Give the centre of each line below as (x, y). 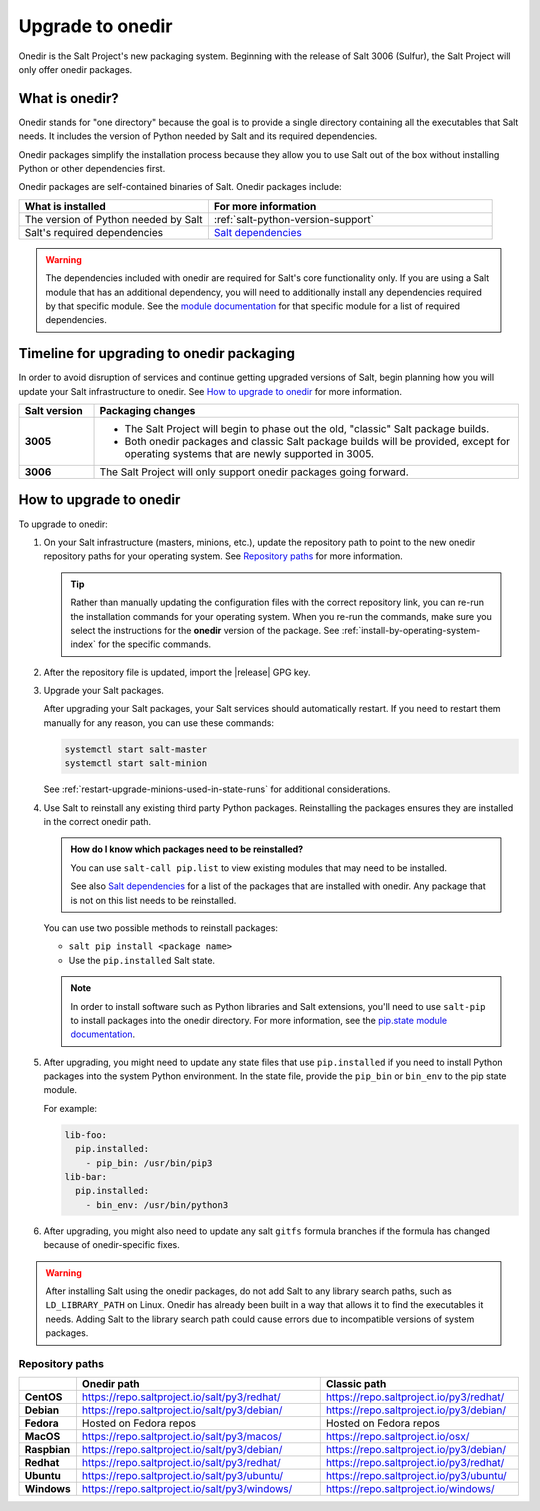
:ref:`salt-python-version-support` (294, 219)
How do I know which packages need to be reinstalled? (187, 849)
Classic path (356, 1384)
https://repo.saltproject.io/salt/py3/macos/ (181, 1437)
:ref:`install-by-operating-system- (411, 630)
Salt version (54, 411)
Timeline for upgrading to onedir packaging (156, 353)
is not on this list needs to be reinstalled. (153, 900)
